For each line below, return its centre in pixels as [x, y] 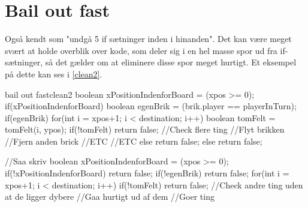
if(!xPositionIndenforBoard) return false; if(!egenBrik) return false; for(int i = [147, 173]
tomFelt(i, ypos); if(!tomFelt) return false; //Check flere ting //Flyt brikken [145, 129]
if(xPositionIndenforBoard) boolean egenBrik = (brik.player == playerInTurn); [151, 106]
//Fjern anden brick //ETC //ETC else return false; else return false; [134, 141]
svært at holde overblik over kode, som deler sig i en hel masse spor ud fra [141, 50]
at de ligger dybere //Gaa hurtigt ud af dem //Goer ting [110, 196]
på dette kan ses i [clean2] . [54, 73]
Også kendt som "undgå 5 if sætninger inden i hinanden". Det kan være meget [148, 39]
